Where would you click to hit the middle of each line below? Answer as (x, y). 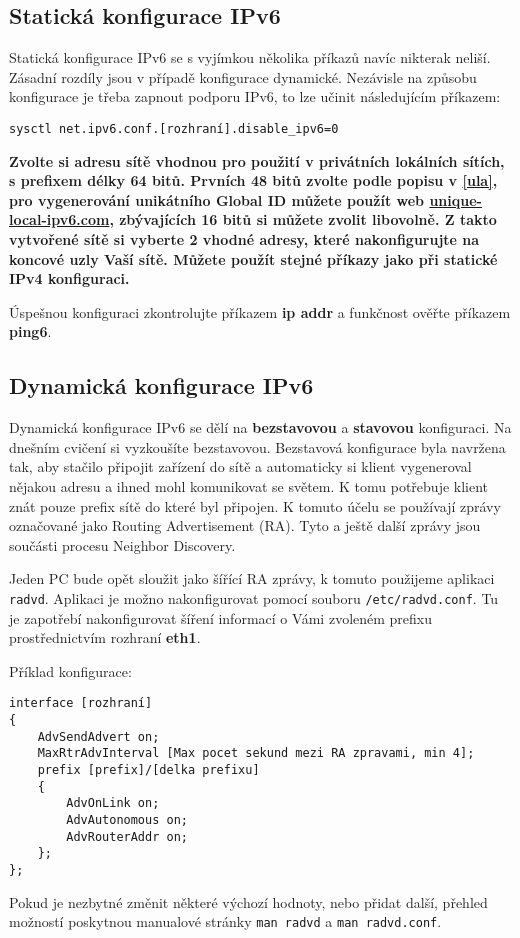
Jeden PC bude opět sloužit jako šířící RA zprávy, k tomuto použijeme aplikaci (252, 578)
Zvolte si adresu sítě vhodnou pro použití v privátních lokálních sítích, (257, 160)
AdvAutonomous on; (127, 819)
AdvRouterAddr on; (127, 836)
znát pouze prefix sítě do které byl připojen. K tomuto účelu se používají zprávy (255, 505)
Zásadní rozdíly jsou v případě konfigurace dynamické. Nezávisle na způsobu (243, 76)
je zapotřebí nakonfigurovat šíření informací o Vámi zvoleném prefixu (221, 617)
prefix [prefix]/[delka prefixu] (148, 770)
